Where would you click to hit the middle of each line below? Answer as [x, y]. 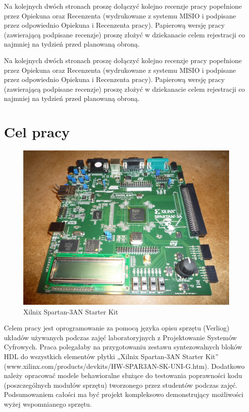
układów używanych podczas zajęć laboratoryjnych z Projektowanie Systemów [120, 337]
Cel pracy [37, 132]
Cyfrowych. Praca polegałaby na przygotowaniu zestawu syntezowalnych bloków [123, 347]
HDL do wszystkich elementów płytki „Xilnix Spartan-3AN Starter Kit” [111, 356]
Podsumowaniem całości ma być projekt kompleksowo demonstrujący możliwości [124, 394]
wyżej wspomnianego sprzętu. [48, 404]
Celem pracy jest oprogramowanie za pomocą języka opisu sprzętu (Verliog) [117, 328]
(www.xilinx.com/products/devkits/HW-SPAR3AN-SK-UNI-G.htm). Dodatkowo [124, 366]
